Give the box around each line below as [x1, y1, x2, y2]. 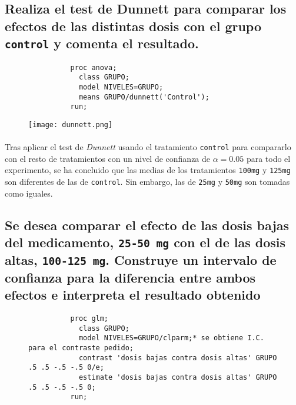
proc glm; [70, 314, 109, 323]
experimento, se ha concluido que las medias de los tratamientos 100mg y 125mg [5, 164, 291, 176]
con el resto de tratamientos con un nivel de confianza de [5, 152, 211, 164]
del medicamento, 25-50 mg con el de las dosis [5, 233, 286, 251]
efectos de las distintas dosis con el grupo [5, 16, 262, 35]
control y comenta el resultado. [5, 34, 199, 52]
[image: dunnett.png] [28, 120, 113, 129]
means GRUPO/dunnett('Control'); [78, 92, 209, 101]
